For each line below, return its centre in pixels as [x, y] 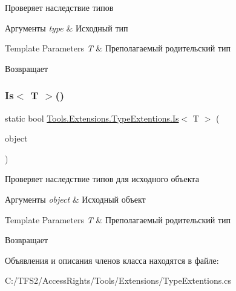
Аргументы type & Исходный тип [67, 28]
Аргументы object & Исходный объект [75, 199]
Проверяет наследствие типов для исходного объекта [102, 179]
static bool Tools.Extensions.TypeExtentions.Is [92, 118]
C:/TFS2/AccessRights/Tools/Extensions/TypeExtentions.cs [118, 280]
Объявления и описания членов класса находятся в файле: [112, 260]
